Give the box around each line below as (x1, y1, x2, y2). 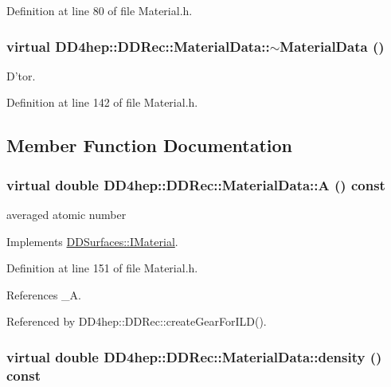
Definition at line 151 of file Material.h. (6, 260, 198, 276)
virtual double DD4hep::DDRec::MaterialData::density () (6, 346, 382, 366)
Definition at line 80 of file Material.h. (6, 2, 193, 18)
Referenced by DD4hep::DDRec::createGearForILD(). (6, 313, 267, 330)
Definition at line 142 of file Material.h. (6, 94, 198, 111)
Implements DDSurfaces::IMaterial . (6, 233, 178, 249)
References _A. (6, 286, 82, 303)
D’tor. (6, 67, 36, 84)
